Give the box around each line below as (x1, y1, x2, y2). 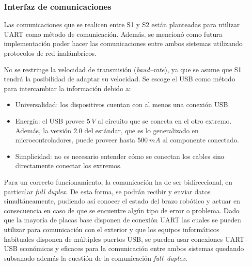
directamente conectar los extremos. (15, 160, 122, 171)
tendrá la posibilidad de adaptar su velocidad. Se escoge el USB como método (4, 74, 235, 84)
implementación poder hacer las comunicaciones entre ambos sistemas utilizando (4, 38, 243, 48)
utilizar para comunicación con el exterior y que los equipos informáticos (4, 224, 220, 234)
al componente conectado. (162, 135, 239, 145)
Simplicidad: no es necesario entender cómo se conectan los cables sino (15, 151, 224, 161)
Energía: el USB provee (15, 115, 85, 125)
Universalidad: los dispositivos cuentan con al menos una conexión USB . (15, 99, 230, 110)
